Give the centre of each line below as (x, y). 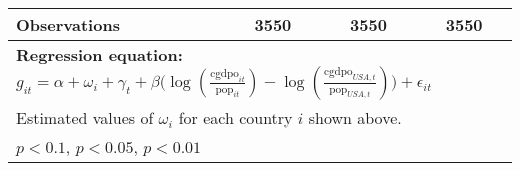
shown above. (355, 117)
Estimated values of (85, 117)
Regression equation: (99, 54)
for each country (235, 117)
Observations (68, 24)
